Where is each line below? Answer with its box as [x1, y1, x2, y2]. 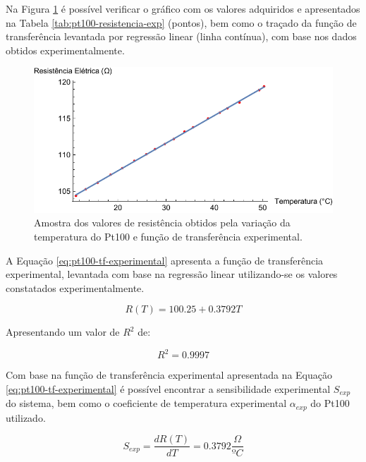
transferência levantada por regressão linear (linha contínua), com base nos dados [6, 29, 357, 44]
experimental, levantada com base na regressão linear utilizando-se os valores [6, 267, 338, 281]
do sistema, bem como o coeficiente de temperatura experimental [6, 396, 287, 411]
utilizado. [6, 410, 46, 425]
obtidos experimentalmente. [6, 42, 125, 57]
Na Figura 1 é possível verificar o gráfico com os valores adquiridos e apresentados [6, 1, 360, 16]
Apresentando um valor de [6, 324, 120, 339]
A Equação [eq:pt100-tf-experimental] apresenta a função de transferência [6, 253, 324, 267]
